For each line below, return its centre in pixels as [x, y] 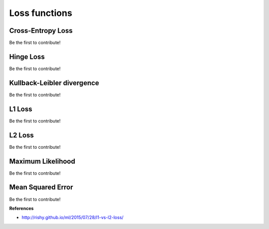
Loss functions [41, 13]
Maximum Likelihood [42, 161]
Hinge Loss [27, 57]
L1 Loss [21, 109]
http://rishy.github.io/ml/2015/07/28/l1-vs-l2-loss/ [73, 218]
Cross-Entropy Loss [41, 31]
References [21, 208]
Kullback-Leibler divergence [54, 83]
